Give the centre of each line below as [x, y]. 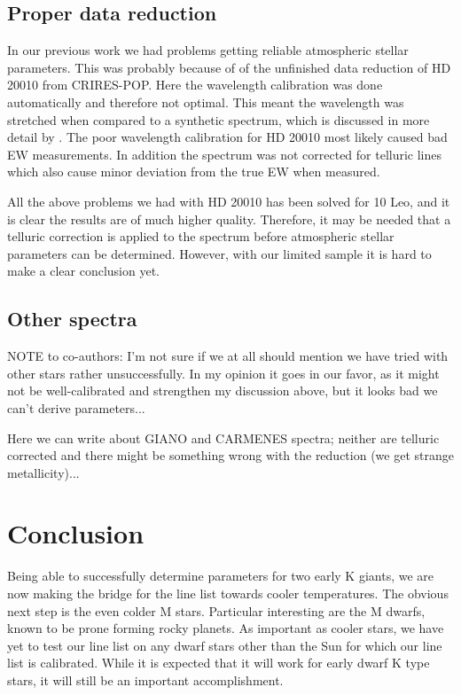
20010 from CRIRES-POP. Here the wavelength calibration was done [195, 85]
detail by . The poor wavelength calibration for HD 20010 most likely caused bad [227, 137]
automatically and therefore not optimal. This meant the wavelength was [206, 102]
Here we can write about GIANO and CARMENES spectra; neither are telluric [223, 437]
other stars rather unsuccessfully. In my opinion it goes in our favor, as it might [223, 373]
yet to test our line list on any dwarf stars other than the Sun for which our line [225, 645]
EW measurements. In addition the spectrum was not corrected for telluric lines [225, 154]
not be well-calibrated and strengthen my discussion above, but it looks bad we [223, 390]
